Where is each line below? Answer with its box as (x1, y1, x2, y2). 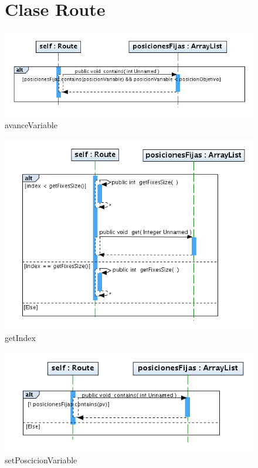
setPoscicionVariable (5, 454, 77, 466)
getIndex (5, 331, 36, 343)
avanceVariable (5, 119, 57, 131)
